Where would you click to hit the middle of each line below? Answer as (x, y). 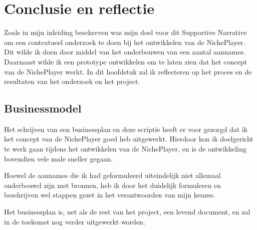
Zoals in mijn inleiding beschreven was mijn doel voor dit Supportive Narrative (125, 32)
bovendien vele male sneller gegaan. (59, 158)
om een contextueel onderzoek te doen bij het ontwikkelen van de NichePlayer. (125, 42)
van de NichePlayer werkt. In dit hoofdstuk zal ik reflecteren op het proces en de (128, 71)
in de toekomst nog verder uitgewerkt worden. (75, 221)
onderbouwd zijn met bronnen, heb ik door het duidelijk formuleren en (113, 185)
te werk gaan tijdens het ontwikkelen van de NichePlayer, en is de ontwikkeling (125, 149)
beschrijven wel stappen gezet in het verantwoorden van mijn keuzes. (110, 195)
